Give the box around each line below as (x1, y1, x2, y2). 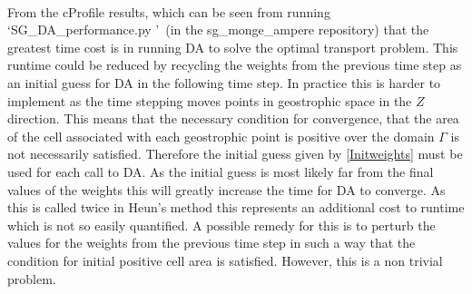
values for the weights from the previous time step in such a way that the (7, 233, 416, 252)
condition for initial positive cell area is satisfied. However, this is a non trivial (7, 250, 443, 269)
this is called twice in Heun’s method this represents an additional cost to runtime (7, 198, 465, 217)
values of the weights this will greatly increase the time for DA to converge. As (7, 180, 446, 199)
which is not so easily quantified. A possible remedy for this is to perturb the (7, 215, 436, 234)
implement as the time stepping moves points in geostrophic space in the (7, 91, 412, 110)
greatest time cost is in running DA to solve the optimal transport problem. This (7, 37, 458, 56)
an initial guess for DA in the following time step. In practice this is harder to (7, 73, 441, 92)
